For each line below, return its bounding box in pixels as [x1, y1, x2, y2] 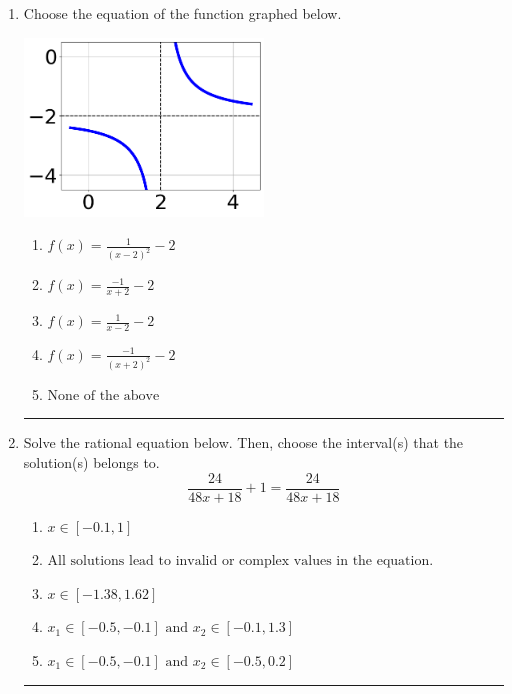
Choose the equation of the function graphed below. [23, 3, 342, 23]
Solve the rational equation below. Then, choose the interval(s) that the [23, 432, 464, 453]
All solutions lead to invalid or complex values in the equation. [47, 554, 434, 569]
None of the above [47, 388, 160, 403]
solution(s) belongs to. [23, 451, 160, 472]
